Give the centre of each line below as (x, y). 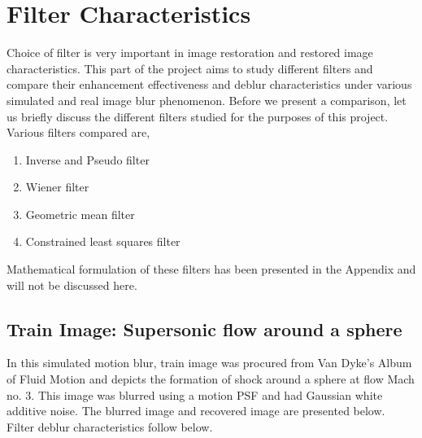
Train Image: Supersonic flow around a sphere (204, 328)
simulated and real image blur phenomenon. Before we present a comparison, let (207, 100)
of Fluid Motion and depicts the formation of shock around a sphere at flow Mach (211, 379)
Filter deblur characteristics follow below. (110, 426)
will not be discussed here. (72, 285)
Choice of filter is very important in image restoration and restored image (190, 53)
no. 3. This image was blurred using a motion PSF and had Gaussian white (195, 394)
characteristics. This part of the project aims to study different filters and (190, 68)
